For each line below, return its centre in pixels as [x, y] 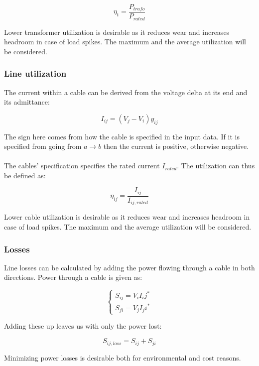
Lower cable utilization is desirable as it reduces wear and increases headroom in [127, 217]
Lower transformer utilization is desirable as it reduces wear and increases [117, 32]
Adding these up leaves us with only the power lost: [83, 326]
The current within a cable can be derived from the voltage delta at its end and [126, 92]
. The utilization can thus [216, 166]
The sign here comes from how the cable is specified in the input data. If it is [122, 136]
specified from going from [43, 146]
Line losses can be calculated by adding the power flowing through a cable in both [129, 267]
